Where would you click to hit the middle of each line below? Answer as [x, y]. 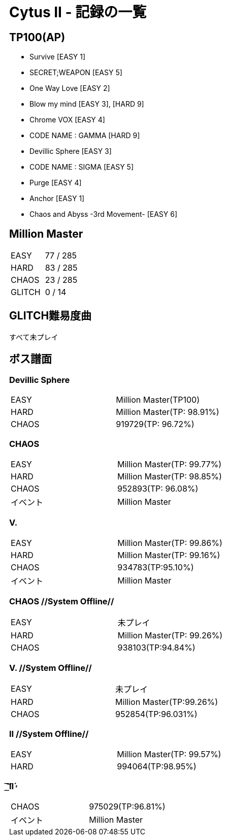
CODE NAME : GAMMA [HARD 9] [85, 136]
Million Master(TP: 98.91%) [168, 412]
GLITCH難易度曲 [51, 316]
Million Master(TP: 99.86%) [170, 543]
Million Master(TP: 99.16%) [169, 555]
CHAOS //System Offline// [62, 601]
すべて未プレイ [34, 337]
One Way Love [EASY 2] [70, 88]
